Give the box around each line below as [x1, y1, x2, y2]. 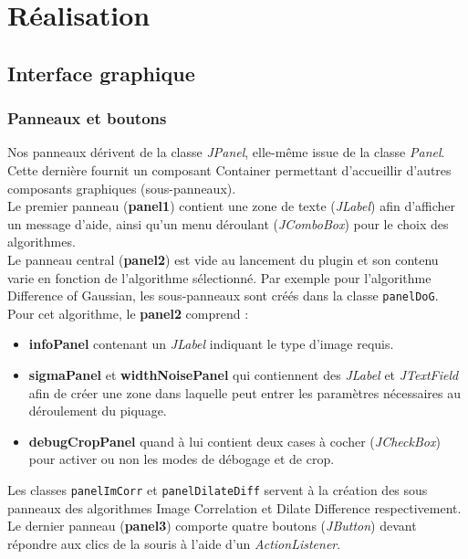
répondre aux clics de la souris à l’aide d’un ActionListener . [7, 533, 341, 553]
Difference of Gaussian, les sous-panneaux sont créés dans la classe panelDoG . [7, 286, 439, 305]
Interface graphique [7, 58, 195, 87]
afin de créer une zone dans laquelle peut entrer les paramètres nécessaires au [28, 383, 461, 402]
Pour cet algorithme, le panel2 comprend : [7, 303, 249, 322]
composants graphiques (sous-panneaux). [7, 178, 236, 197]
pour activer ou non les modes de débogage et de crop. [28, 449, 335, 469]
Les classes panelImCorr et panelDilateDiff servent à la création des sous [7, 480, 428, 499]
